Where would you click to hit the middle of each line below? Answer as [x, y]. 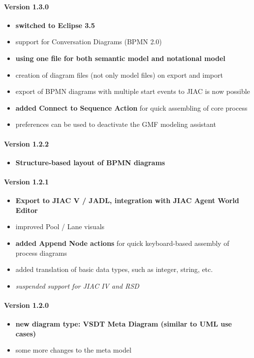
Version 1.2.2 [27, 143]
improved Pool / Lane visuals [60, 226]
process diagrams [41, 253]
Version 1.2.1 [27, 181]
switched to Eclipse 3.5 [55, 25]
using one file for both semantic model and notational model [120, 58]
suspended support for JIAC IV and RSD [77, 285]
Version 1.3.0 [27, 6]
